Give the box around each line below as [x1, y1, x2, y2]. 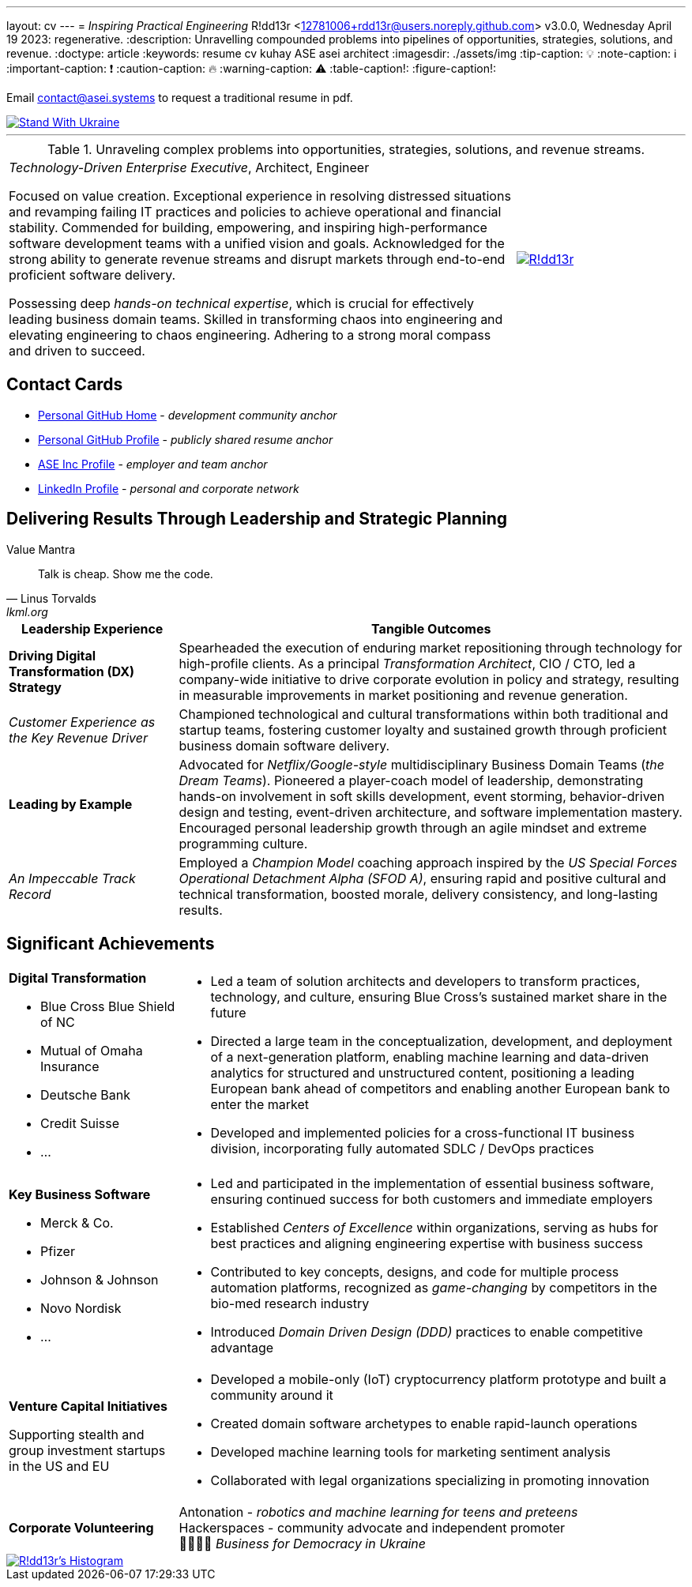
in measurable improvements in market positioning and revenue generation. [179, 686, 628, 703]
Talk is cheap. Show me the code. [38, 566, 213, 581]
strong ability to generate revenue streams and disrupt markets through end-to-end [9, 251, 506, 267]
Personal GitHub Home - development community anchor [38, 408, 337, 422]
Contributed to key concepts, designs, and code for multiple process [210, 1263, 619, 1280]
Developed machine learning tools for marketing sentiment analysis [210, 1443, 611, 1460]
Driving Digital [9, 647, 96, 664]
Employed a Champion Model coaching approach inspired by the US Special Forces [179, 854, 678, 871]
